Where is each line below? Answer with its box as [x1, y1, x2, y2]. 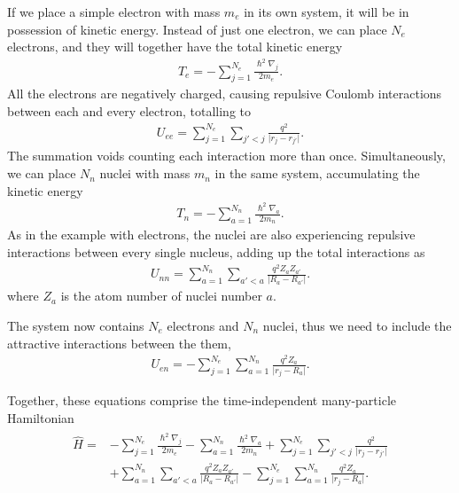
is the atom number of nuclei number [60, 286, 262, 305]
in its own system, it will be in [244, 3, 409, 20]
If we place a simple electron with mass [7, 3, 221, 20]
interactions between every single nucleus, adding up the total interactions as [7, 242, 425, 261]
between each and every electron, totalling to [7, 102, 252, 121]
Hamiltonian [7, 409, 74, 426]
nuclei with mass [99, 164, 191, 183]
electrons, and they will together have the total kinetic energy [7, 37, 343, 56]
